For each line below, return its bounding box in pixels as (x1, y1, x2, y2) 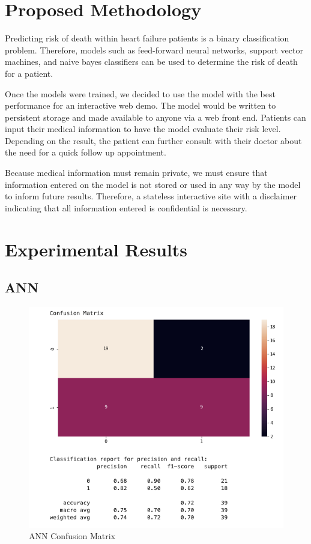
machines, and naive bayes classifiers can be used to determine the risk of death (5, 55, 298, 68)
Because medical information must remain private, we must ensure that (5, 166, 268, 179)
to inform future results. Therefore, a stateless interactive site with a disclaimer (5, 190, 297, 202)
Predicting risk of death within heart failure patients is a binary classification (5, 32, 289, 44)
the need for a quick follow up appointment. (5, 146, 166, 159)
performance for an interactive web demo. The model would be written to (5, 99, 276, 112)
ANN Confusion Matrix (29, 530, 116, 542)
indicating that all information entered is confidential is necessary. (5, 201, 247, 214)
